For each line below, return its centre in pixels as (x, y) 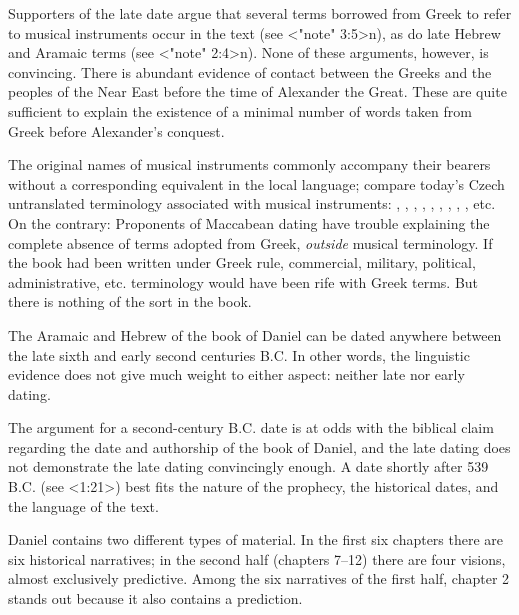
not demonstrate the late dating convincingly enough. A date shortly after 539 (248, 466)
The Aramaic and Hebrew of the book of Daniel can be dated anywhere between (255, 334)
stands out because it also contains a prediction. (155, 598)
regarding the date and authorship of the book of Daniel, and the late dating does (259, 446)
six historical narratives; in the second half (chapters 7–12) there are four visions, (257, 558)
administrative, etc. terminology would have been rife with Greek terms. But (243, 281)
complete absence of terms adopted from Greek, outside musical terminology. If (250, 242)
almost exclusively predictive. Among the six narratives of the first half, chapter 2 (259, 578)
